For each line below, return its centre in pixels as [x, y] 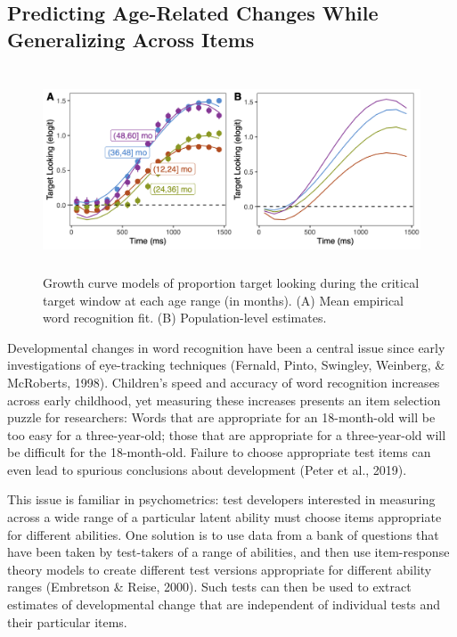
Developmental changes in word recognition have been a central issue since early [226, 347]
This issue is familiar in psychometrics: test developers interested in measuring [221, 499]
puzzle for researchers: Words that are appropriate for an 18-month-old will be [221, 417]
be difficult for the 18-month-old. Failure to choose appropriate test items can [219, 452]
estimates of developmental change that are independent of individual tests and [224, 604]
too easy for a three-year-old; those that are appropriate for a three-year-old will [227, 434]
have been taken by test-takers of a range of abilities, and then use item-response [228, 552]
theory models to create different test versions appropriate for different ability [220, 569]
